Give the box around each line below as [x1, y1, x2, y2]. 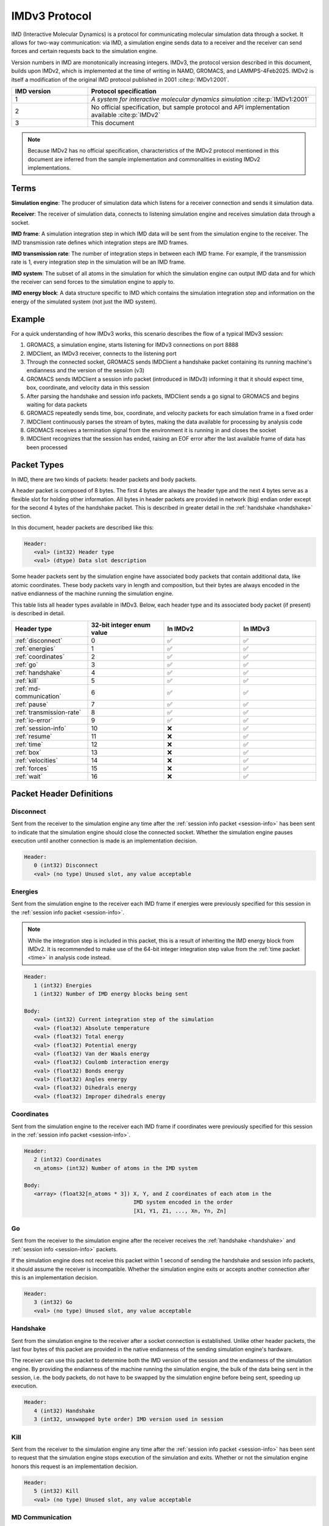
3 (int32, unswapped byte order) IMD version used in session [34, 1416, 224, 1423]
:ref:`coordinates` [15, 653, 65, 661]
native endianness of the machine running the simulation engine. [11, 590, 174, 598]
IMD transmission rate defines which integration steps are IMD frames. [11, 239, 189, 246]
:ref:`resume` [15, 732, 52, 741]
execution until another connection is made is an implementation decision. [11, 837, 197, 844]
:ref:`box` [15, 748, 42, 757]
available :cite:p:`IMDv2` [91, 110, 161, 119]
